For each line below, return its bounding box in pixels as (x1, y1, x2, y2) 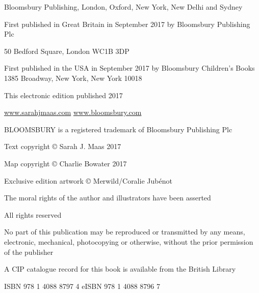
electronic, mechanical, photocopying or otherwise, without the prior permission (4, 236, 253, 247)
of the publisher (4, 246, 54, 257)
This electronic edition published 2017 (4, 90, 123, 100)
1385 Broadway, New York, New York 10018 (4, 72, 142, 83)
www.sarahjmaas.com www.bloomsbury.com (4, 107, 142, 118)
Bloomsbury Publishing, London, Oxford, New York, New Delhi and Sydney (4, 2, 243, 12)
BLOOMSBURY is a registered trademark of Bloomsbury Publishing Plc (4, 124, 232, 134)
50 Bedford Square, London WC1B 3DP (4, 45, 129, 56)
